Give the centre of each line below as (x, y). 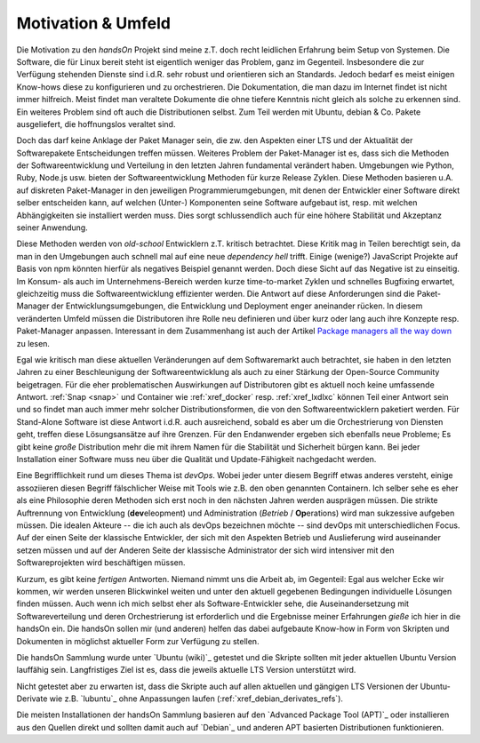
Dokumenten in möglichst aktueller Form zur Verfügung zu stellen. (138, 641)
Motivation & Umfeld (93, 23)
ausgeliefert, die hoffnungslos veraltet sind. (96, 124)
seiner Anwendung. (52, 228)
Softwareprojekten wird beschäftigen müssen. (101, 563)
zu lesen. (33, 343)
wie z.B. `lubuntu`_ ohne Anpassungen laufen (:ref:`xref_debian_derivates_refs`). (196, 699)
